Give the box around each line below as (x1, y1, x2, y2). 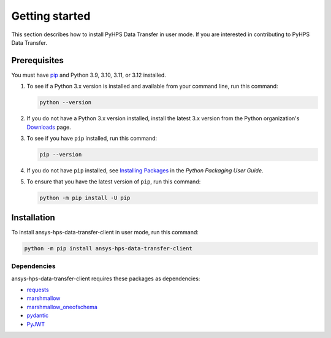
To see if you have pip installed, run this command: (26, 134, 158, 142)
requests (26, 286, 49, 293)
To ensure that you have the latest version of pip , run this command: (26, 178, 201, 185)
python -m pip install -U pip (39, 194, 131, 202)
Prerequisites (11, 55, 64, 66)
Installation (11, 212, 55, 223)
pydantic (26, 312, 49, 319)
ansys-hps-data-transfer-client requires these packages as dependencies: (11, 275, 200, 282)
